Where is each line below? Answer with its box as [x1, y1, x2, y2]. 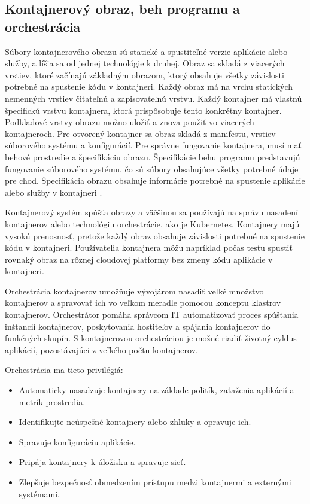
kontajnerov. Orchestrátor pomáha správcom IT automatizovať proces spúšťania [5, 308, 299, 321]
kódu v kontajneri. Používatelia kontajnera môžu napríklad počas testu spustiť [5, 241, 293, 254]
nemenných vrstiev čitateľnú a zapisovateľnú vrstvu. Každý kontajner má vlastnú [5, 92, 302, 104]
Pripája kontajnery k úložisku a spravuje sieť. [19, 456, 186, 468]
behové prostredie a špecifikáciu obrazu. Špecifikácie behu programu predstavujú [5, 150, 300, 163]
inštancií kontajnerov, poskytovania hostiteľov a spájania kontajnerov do [5, 320, 271, 332]
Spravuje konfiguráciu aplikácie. [19, 435, 136, 448]
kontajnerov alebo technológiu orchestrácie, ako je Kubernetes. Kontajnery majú [5, 217, 300, 230]
